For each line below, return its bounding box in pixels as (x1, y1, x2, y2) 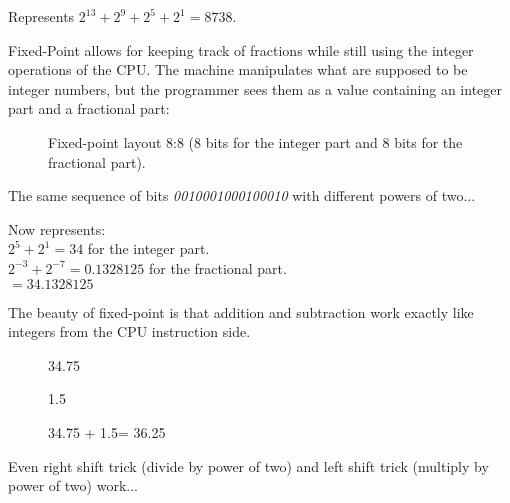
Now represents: (8, 218, 106, 239)
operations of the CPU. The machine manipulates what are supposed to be (8, 59, 468, 80)
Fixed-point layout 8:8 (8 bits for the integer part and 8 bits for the (48, 131, 463, 152)
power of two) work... (8, 475, 138, 496)
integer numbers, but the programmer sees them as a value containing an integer (8, 78, 503, 99)
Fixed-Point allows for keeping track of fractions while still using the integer (8, 39, 474, 60)
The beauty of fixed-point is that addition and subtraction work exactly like (8, 301, 474, 322)
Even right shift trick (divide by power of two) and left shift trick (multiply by (8, 455, 489, 476)
